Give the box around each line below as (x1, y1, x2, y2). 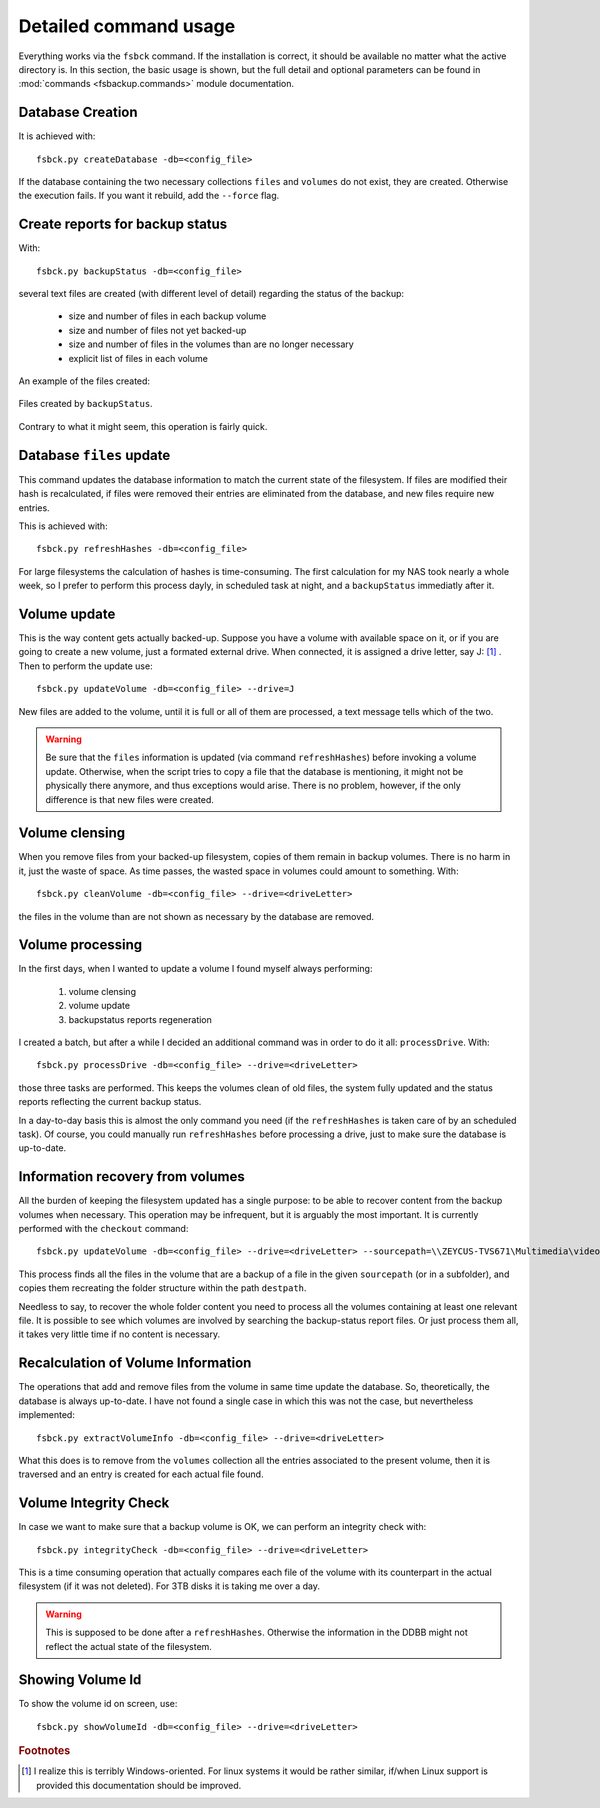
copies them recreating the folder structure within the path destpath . (18, 1282, 307, 1294)
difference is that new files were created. (45, 793, 214, 805)
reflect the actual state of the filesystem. (45, 1640, 212, 1652)
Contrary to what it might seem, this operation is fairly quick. (18, 420, 268, 432)
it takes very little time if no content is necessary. (18, 1328, 220, 1340)
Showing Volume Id (18, 1671, 142, 1689)
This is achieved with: (18, 520, 109, 532)
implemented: (18, 1409, 75, 1421)
